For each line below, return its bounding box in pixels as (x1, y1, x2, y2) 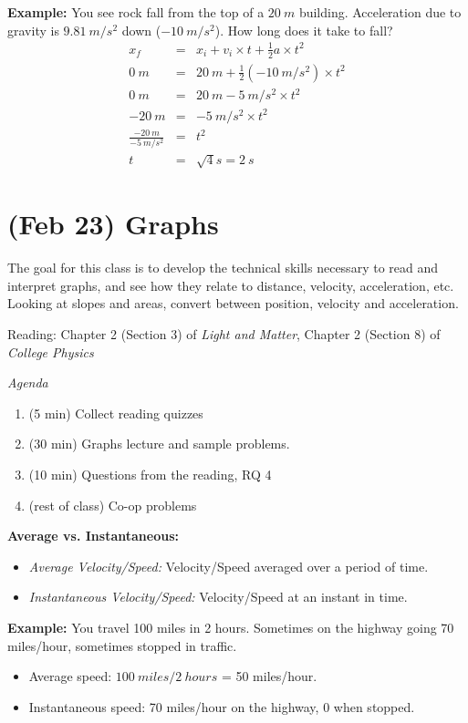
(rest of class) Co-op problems (28, 495, 197, 514)
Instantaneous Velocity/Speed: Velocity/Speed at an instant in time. (28, 587, 408, 606)
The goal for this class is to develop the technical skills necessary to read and (7, 258, 439, 277)
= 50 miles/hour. (221, 666, 317, 686)
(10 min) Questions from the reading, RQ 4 (28, 464, 272, 483)
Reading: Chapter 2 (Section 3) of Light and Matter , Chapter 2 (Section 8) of (7, 325, 441, 343)
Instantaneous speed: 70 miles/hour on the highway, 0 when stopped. (28, 697, 415, 716)
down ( (121, 20, 161, 39)
